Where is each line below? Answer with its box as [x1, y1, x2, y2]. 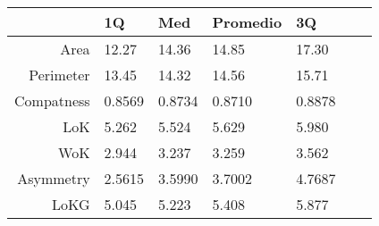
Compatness [14, 90, 90, 111]
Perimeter [29, 64, 90, 85]
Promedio [212, 12, 282, 32]
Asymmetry [17, 168, 90, 188]
